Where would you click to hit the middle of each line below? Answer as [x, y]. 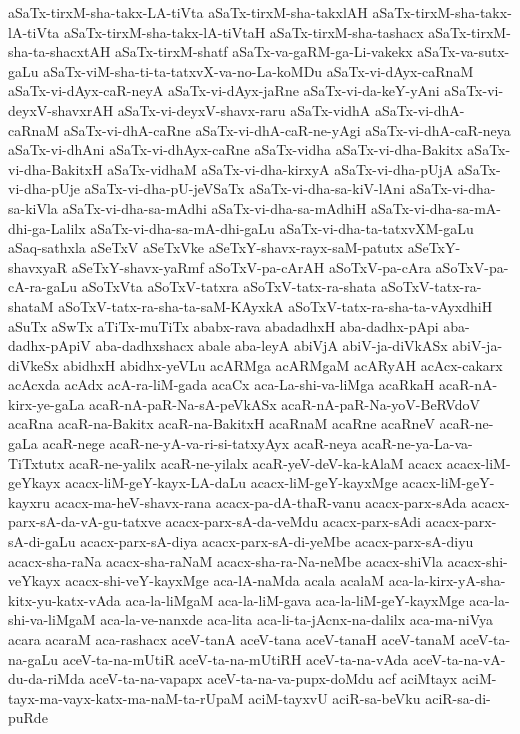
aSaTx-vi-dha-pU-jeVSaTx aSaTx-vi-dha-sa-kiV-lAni [244, 188]
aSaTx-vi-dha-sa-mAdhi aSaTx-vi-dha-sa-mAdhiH [214, 207]
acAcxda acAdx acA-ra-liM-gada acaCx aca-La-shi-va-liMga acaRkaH [221, 384]
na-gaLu [33, 658]
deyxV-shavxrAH [61, 109]
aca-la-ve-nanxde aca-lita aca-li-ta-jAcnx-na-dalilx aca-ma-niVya [297, 619]
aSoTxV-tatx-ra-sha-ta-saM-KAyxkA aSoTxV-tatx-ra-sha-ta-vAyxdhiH [275, 305]
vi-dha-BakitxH [55, 168]
